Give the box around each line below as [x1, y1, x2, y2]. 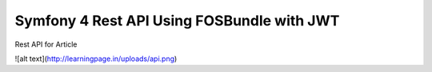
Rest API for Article [14, 40, 78, 49]
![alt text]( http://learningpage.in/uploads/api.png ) [14, 54, 178, 63]
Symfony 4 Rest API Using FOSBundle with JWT [14, 12, 340, 29]
